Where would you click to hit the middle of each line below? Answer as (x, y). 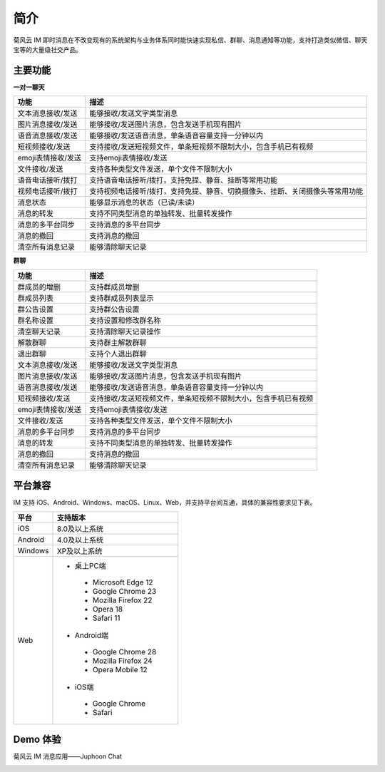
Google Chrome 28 (124, 652)
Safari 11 (106, 618)
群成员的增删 (39, 287)
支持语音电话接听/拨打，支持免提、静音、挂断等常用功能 (184, 180)
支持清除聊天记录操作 (125, 331)
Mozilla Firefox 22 (122, 600)
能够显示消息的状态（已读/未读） (144, 202)
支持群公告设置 (114, 309)
